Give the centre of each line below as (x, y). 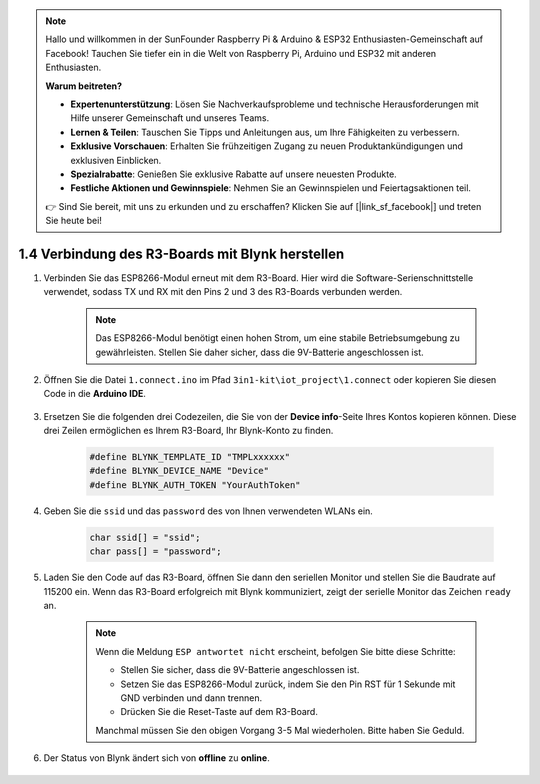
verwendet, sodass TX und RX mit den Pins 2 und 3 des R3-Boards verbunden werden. (223, 292)
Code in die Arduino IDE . (95, 394)
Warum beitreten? (84, 86)
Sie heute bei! (73, 221)
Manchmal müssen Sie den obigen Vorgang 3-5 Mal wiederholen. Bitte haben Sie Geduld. (280, 730)
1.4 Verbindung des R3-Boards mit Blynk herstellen (181, 253)
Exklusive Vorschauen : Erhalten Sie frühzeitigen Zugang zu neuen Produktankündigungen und (267, 146)
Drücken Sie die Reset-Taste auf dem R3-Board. (219, 712)
